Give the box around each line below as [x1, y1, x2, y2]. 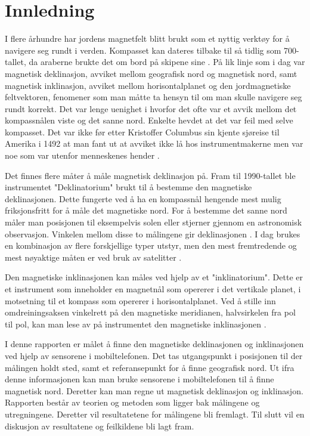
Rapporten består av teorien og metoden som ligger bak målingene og [5, 396, 260, 409]
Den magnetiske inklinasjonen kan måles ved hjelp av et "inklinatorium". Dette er [5, 271, 303, 283]
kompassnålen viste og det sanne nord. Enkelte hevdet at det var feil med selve [5, 114, 293, 126]
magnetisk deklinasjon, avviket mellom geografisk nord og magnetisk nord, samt [5, 67, 297, 79]
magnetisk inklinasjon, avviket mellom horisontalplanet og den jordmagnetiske [5, 79, 291, 91]
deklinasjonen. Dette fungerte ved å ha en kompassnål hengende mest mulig [5, 192, 281, 205]
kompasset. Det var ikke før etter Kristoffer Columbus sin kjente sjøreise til [5, 125, 280, 138]
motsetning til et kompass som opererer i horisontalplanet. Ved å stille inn [5, 294, 276, 307]
